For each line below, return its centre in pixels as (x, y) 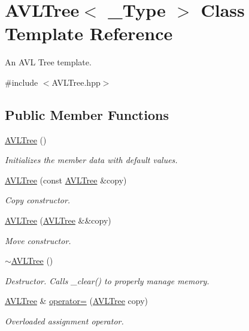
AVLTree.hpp (76, 82)
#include (22, 82)
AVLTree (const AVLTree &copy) (66, 180)
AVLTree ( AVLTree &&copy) (58, 220)
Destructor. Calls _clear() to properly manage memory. (107, 280)
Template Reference (89, 33)
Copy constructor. (38, 200)
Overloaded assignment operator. (64, 321)
